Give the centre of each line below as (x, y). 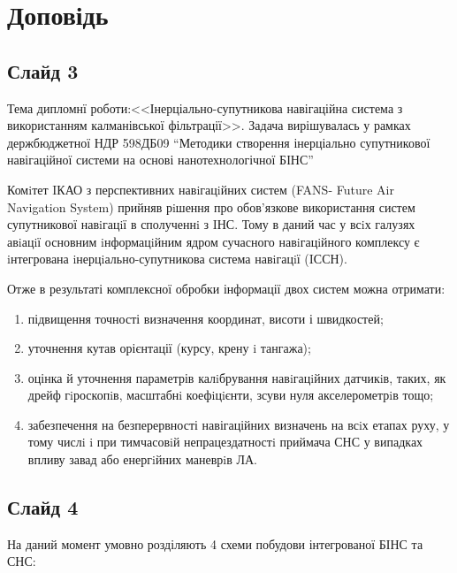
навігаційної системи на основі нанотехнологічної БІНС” (160, 160)
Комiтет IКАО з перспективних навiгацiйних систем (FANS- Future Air (201, 189)
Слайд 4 (43, 507)
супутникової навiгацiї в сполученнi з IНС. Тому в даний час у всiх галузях (211, 224)
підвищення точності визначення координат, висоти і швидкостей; (206, 318)
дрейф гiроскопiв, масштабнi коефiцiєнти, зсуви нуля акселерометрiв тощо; (231, 395)
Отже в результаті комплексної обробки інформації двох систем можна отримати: (226, 288)
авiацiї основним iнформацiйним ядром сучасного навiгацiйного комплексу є (213, 241)
